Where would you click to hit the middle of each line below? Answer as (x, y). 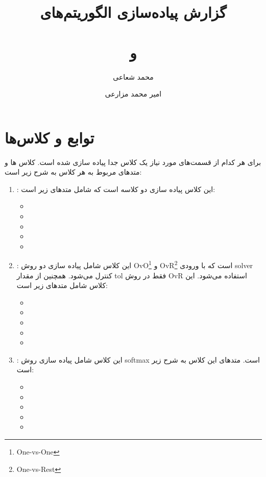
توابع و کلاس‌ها (50, 137)
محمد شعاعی (133, 76)
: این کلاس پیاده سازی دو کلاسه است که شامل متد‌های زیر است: (116, 189)
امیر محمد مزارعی (133, 94)
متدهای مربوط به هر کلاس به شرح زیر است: (73, 172)
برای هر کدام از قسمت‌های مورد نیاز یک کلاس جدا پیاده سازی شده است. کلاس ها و (133, 162)
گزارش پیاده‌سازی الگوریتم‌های (133, 12)
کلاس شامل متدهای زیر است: (62, 285)
